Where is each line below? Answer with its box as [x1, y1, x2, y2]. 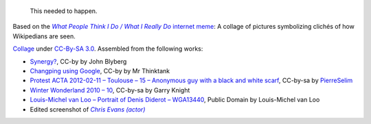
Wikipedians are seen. [12, 32, 76, 40]
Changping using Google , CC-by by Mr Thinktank [30, 66, 170, 75]
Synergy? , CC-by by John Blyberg [30, 57, 127, 65]
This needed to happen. [30, 7, 98, 15]
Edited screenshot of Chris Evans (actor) [30, 105, 146, 113]
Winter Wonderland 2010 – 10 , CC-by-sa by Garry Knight [30, 86, 190, 94]
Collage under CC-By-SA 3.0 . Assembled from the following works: [12, 45, 203, 53]
